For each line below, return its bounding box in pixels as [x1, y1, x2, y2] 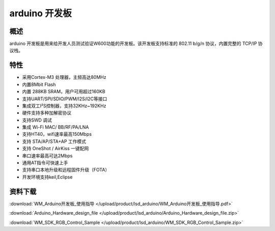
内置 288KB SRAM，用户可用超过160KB [22, 89, 105, 95]
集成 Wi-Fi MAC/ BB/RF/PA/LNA [22, 124, 89, 130]
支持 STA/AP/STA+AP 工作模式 [22, 138, 87, 145]
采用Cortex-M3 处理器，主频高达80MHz [22, 74, 106, 80]
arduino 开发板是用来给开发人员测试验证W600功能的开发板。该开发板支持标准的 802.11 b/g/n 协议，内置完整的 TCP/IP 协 [9, 41, 263, 47]
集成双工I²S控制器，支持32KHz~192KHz [22, 102, 106, 109]
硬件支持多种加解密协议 [22, 110, 71, 116]
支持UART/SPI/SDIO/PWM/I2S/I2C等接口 [22, 96, 107, 102]
